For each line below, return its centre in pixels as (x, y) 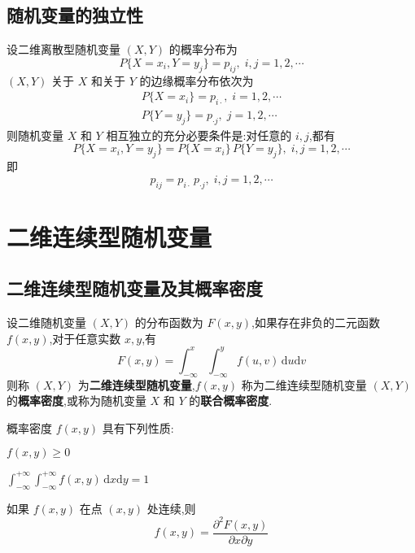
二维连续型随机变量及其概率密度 (135, 288)
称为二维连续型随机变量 (304, 384)
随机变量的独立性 (75, 15)
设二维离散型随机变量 (63, 49)
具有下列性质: (138, 427)
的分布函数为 (169, 322)
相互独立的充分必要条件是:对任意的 (199, 135)
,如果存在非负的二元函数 (316, 322)
